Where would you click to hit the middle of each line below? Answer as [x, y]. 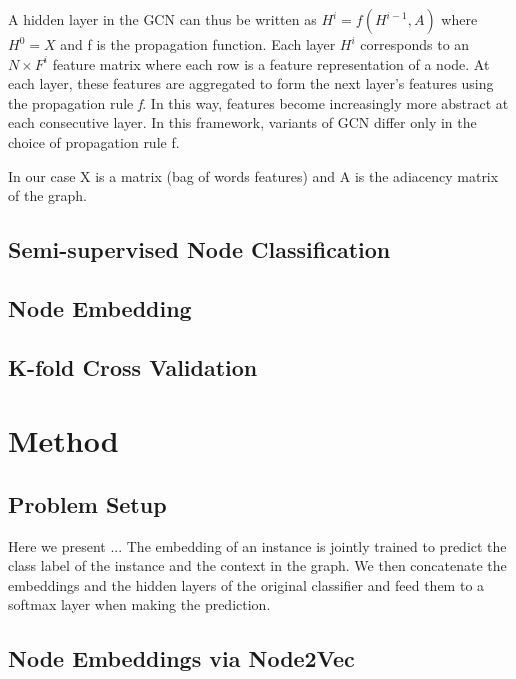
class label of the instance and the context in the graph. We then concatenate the [257, 565]
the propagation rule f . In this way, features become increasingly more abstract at [258, 102]
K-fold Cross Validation [133, 366]
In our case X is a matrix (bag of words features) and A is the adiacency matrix [253, 175]
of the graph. [48, 195]
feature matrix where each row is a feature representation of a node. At [271, 63]
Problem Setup [87, 503]
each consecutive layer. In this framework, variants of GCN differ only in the [242, 122]
